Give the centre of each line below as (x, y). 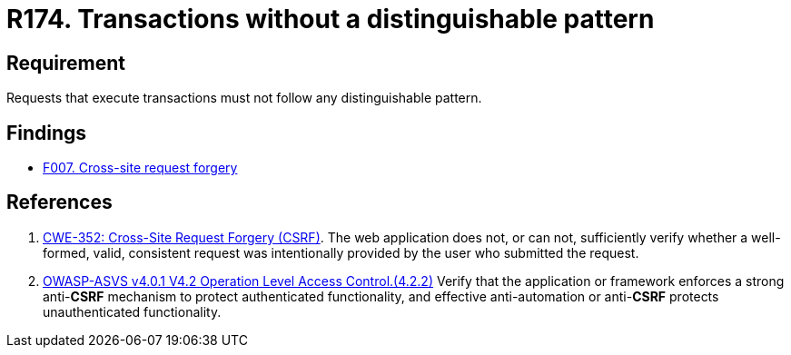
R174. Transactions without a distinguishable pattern (331, 19)
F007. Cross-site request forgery (140, 168)
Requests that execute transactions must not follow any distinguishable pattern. (244, 98)
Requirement (66, 63)
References (59, 202)
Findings (47, 133)
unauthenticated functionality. (132, 311)
